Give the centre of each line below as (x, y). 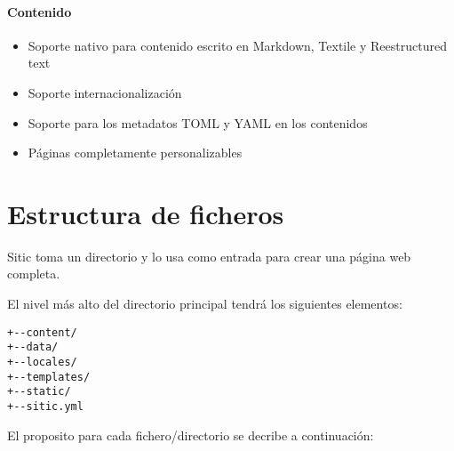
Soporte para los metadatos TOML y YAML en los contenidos (198, 122)
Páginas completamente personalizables (135, 153)
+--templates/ (49, 377)
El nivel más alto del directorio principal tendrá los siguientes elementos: (205, 304)
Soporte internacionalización (105, 92)
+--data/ (33, 347)
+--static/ (39, 392)
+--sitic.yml (45, 406)
